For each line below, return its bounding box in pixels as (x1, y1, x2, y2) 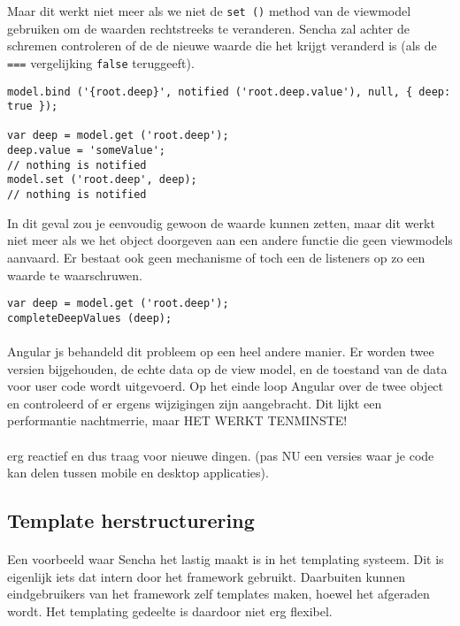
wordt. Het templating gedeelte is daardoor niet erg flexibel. (7, 601, 333, 620)
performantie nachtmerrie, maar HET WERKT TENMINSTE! (7, 411, 348, 430)
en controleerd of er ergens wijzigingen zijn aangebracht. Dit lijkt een (7, 393, 382, 412)
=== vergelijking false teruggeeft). (7, 53, 195, 72)
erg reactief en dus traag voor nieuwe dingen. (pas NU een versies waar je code (7, 446, 434, 464)
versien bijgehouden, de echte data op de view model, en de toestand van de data (7, 359, 448, 378)
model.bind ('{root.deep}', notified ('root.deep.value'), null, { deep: (7, 85, 451, 98)
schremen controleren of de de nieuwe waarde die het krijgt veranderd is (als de (7, 36, 437, 55)
